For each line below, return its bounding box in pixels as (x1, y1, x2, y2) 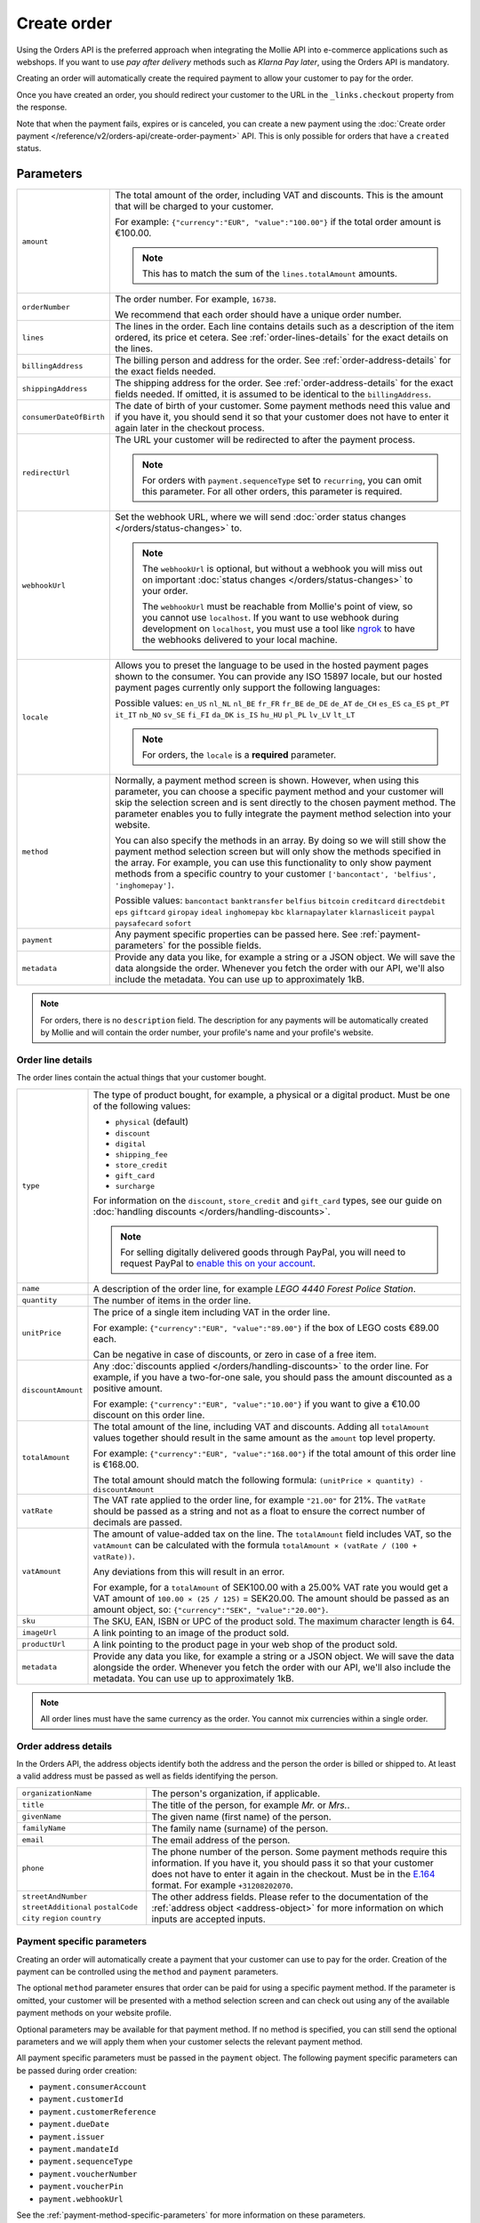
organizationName (21, 1788, 92, 1798)
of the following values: (92, 1099, 191, 1111)
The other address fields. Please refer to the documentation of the (151, 1890, 428, 1903)
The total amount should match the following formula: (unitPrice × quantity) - (92, 1473, 424, 1486)
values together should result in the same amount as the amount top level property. (92, 1432, 436, 1444)
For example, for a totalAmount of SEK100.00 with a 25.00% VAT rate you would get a (92, 1581, 449, 1593)
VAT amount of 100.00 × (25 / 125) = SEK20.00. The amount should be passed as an (92, 1592, 450, 1604)
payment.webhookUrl (38, 2194, 124, 2204)
